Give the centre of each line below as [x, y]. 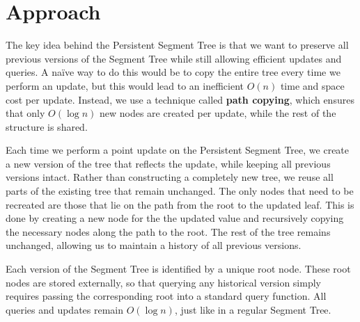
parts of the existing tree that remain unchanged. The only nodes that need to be [180, 191]
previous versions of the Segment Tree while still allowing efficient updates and [174, 58]
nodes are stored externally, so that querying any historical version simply [163, 282]
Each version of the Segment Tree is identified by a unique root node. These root [178, 269]
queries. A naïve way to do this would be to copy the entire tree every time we [173, 72]
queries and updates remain [65, 309]
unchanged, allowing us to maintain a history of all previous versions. [154, 245]
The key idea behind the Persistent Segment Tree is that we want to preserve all [177, 45]
